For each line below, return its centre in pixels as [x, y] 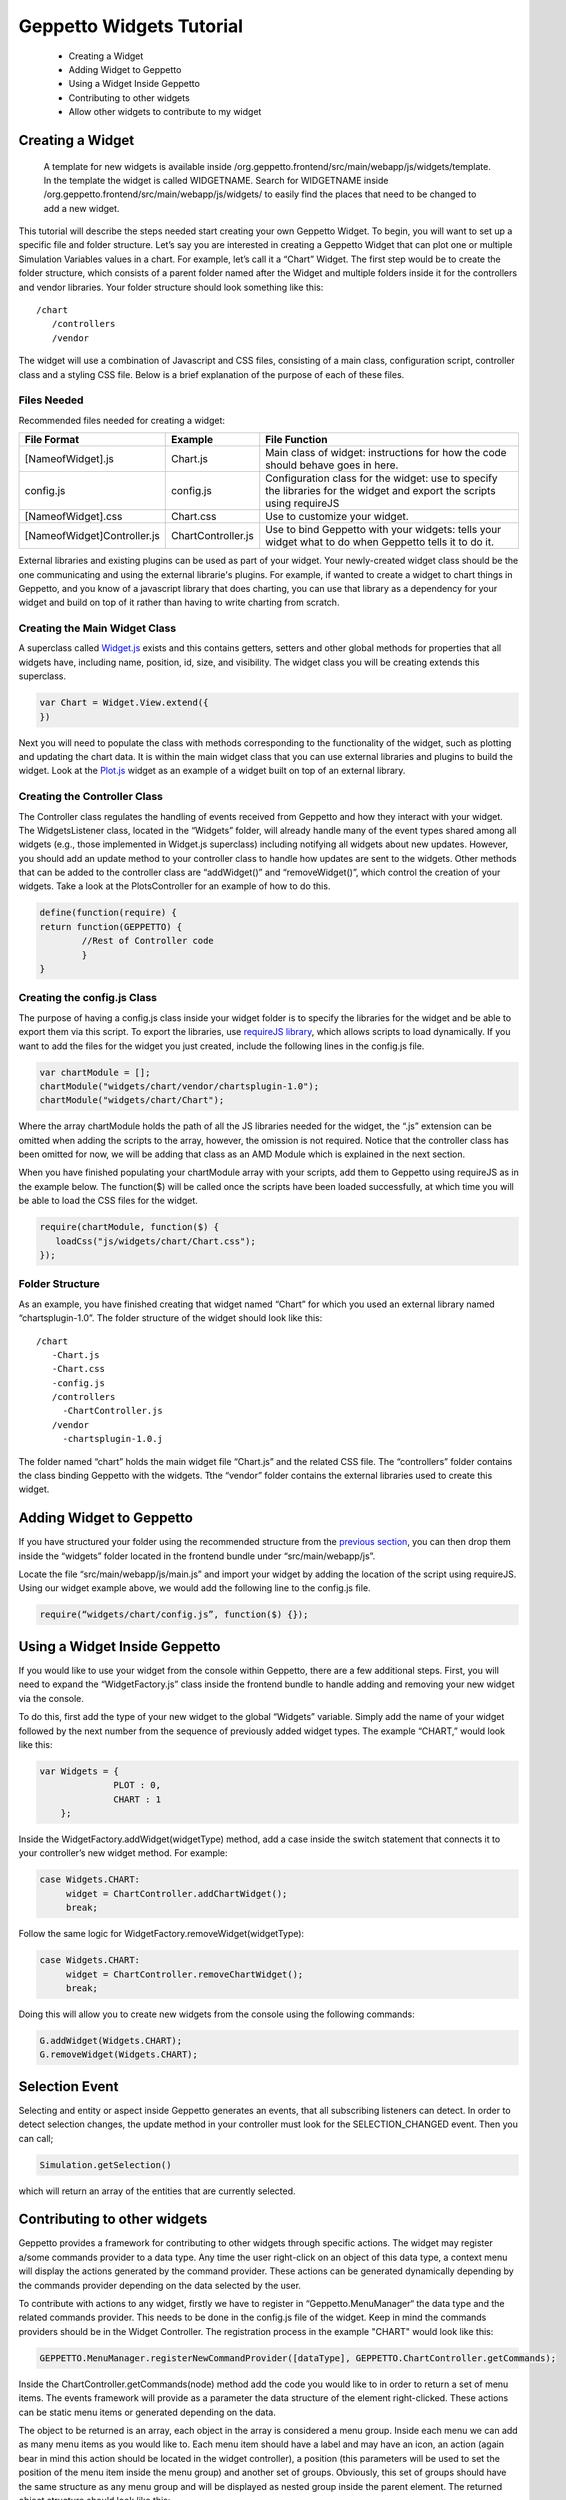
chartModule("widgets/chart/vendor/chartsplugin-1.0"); [179, 1086]
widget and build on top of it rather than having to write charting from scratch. [179, 602]
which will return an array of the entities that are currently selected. [157, 2191]
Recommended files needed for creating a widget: [121, 420]
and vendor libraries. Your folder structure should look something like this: [171, 287]
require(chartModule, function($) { [129, 1227]
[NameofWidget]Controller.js [92, 536]
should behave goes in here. [332, 465]
